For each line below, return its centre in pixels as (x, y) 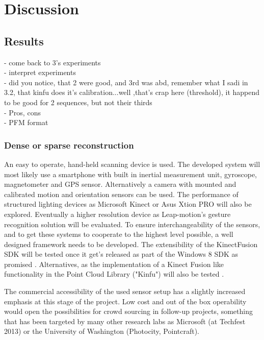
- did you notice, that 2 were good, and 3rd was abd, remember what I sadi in (126, 82)
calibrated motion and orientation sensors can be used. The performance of (121, 194)
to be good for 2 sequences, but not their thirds (78, 102)
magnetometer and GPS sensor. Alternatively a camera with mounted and (120, 184)
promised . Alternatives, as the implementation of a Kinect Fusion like (114, 264)
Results (24, 41)
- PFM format (26, 122)
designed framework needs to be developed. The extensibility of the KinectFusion (131, 244)
